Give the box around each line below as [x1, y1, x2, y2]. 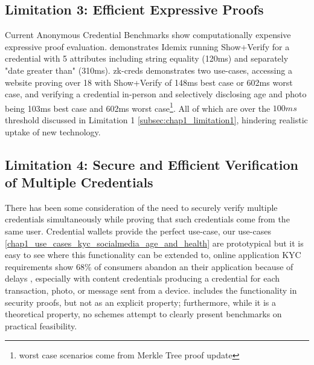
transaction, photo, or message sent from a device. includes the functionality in [5, 283, 297, 296]
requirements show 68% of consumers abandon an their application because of [5, 260, 293, 273]
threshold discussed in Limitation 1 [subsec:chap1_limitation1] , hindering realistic [5, 114, 308, 126]
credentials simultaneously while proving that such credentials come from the [5, 213, 290, 225]
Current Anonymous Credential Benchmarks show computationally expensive [5, 28, 291, 41]
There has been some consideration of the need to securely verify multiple [5, 201, 278, 213]
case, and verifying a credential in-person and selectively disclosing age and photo [5, 88, 307, 100]
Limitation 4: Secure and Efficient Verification [5, 155, 299, 173]
